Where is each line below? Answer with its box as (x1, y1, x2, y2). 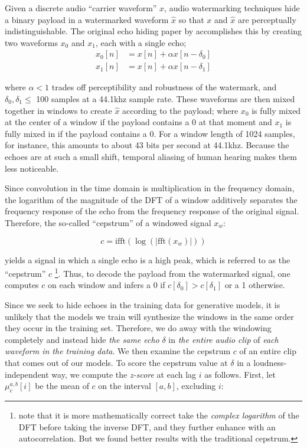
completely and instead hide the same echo (5, 333, 159, 345)
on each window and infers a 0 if (48, 279, 165, 291)
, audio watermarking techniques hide (164, 2, 300, 14)
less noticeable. (5, 162, 59, 174)
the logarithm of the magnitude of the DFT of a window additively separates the (5, 193, 298, 205)
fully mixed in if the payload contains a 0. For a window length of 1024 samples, (5, 127, 295, 139)
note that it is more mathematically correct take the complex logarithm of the (18, 408, 299, 421)
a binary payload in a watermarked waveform (5, 13, 169, 25)
